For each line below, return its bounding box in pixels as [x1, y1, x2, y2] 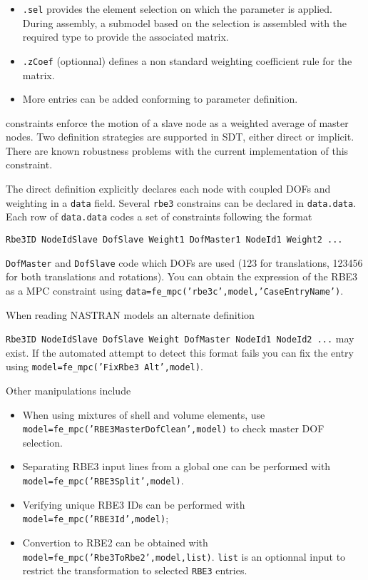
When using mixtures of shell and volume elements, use [22, 407, 265, 422]
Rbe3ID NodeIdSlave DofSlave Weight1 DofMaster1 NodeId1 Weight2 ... [6, 234, 343, 245]
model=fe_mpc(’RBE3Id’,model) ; [22, 511, 169, 526]
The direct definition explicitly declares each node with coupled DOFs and [6, 181, 331, 196]
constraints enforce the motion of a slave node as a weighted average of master [6, 115, 349, 130]
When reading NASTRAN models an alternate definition [6, 307, 255, 322]
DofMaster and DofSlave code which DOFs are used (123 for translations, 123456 [6, 255, 363, 270]
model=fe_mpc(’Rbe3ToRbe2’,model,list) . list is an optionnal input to [22, 549, 346, 564]
